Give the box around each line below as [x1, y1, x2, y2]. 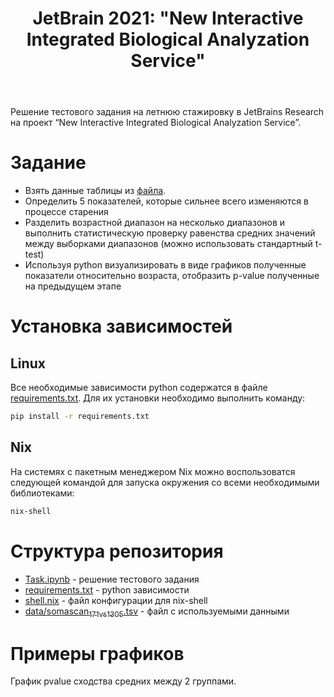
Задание [10, 152, 87, 174]
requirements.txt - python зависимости [24, 583, 190, 596]
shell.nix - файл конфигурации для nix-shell [24, 594, 208, 606]
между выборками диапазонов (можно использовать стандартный [24, 238, 313, 250]
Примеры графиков [10, 642, 185, 665]
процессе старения [24, 206, 109, 218]
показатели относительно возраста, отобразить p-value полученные [24, 270, 320, 282]
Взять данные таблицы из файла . [24, 185, 167, 197]
